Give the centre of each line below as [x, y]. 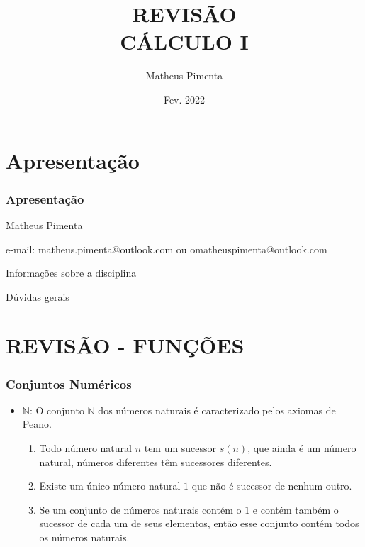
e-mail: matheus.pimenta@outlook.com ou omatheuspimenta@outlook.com [167, 249]
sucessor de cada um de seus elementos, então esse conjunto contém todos [199, 523]
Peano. [37, 424]
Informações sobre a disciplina [71, 273]
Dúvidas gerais [38, 296]
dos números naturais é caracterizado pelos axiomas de [217, 410]
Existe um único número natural [110, 486]
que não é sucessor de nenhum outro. [272, 486]
